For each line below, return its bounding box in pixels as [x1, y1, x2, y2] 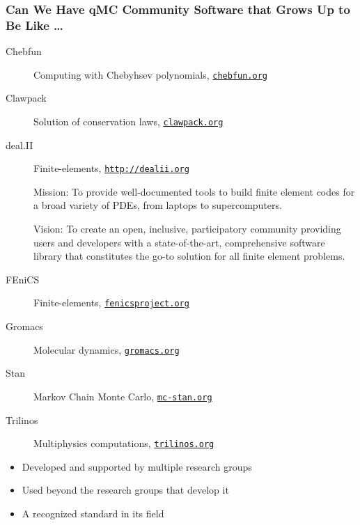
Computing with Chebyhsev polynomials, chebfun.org [33, 67, 267, 81]
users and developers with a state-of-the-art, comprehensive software [33, 235, 325, 249]
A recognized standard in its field [22, 506, 164, 521]
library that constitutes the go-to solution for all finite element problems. [33, 249, 345, 263]
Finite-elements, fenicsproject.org [33, 295, 189, 310]
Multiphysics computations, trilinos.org [33, 436, 214, 450]
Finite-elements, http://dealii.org [33, 161, 189, 175]
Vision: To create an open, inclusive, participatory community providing [33, 221, 341, 236]
